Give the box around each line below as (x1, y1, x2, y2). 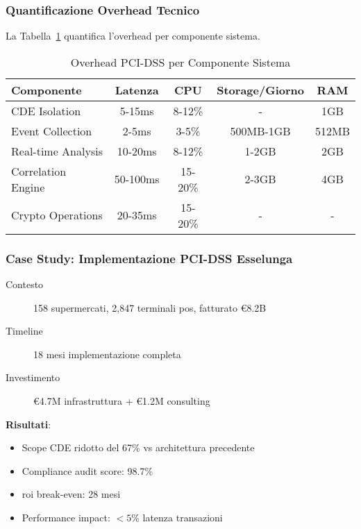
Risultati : (6, 417, 51, 431)
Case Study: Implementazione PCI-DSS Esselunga (6, 249, 293, 267)
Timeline (6, 324, 43, 338)
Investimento (6, 370, 60, 385)
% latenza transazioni (131, 510, 223, 524)
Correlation (11, 162, 67, 179)
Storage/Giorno (217, 81, 304, 98)
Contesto (6, 277, 44, 292)
